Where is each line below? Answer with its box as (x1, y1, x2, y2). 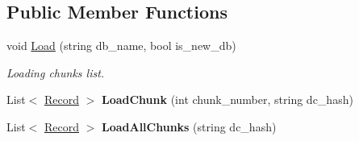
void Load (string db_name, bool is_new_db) (6, 37, 236, 54)
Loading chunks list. (6, 64, 105, 81)
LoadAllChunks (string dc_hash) (101, 118, 277, 135)
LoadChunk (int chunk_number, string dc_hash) (101, 91, 353, 108)
